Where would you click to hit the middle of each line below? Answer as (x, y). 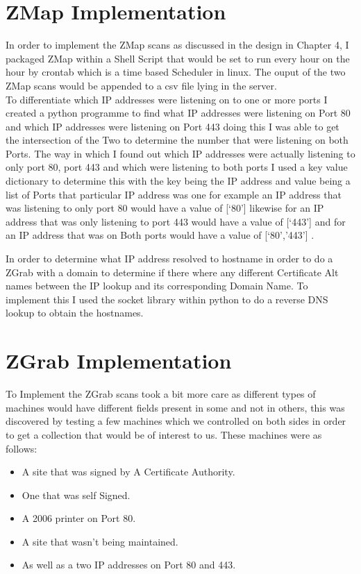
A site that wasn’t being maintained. (100, 541)
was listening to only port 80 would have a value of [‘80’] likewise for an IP (165, 208)
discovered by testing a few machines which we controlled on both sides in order (176, 421)
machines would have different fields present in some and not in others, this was (175, 407)
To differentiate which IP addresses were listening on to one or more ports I (167, 99)
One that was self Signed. (76, 495)
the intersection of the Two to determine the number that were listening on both (177, 140)
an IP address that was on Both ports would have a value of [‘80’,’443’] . (160, 235)
